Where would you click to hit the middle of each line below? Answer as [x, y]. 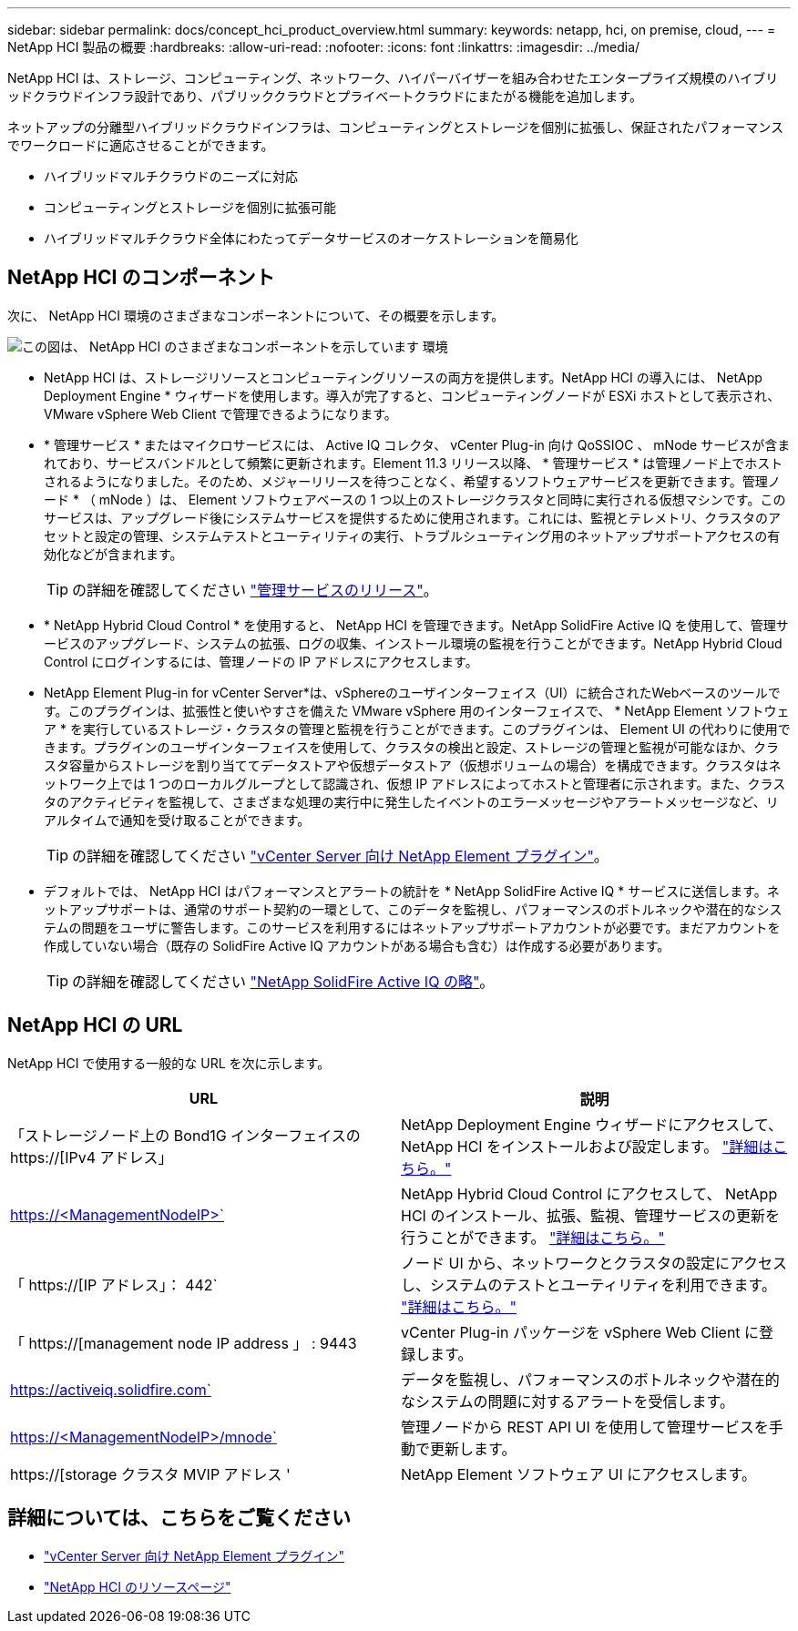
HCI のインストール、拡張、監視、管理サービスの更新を [591, 1215]
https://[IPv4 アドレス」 [92, 1157]
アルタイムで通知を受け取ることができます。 [177, 820]
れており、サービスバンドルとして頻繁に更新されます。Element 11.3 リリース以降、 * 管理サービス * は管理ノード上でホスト [414, 463]
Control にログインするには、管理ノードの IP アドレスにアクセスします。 [261, 661]
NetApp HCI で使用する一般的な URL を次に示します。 [169, 1063]
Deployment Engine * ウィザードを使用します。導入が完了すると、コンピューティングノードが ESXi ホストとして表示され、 [412, 395]
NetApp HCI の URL [95, 1025]
